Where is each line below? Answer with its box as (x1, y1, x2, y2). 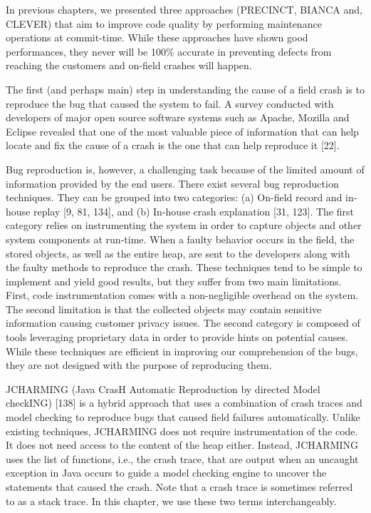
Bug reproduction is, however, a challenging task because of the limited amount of (6, 161, 365, 176)
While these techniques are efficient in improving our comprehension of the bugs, (6, 343, 358, 358)
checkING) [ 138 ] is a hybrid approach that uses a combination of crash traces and (6, 395, 362, 410)
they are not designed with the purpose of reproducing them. (6, 357, 272, 372)
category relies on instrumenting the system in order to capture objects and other (6, 218, 362, 233)
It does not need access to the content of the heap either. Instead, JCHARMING (6, 437, 359, 452)
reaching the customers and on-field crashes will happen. (6, 58, 252, 73)
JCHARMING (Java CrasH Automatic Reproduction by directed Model (6, 381, 320, 396)
